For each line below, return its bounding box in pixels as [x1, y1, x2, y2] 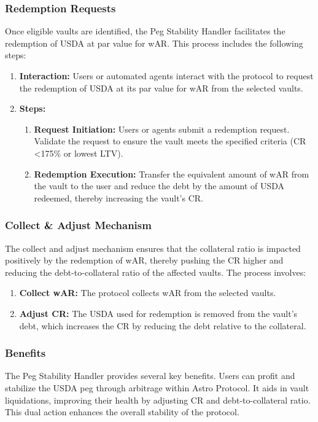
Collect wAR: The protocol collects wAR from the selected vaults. [19, 286, 276, 299]
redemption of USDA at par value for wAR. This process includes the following [5, 36, 303, 49]
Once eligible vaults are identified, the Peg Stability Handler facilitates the [5, 25, 285, 37]
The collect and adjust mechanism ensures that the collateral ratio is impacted [5, 241, 301, 254]
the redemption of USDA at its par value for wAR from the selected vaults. [19, 81, 303, 94]
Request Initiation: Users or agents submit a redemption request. [34, 122, 290, 135]
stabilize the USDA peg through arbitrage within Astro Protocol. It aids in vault [5, 381, 309, 394]
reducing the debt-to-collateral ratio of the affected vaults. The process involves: [5, 265, 306, 278]
